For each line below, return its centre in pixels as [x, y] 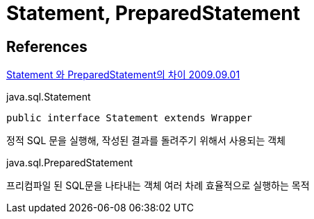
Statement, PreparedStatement [154, 13]
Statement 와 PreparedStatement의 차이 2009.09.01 [123, 75]
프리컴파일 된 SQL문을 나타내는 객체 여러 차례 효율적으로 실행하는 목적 [158, 186]
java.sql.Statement [49, 97]
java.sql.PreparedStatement [69, 163]
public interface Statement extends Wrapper [130, 118]
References [47, 46]
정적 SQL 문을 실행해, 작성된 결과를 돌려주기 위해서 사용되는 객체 [146, 141]
